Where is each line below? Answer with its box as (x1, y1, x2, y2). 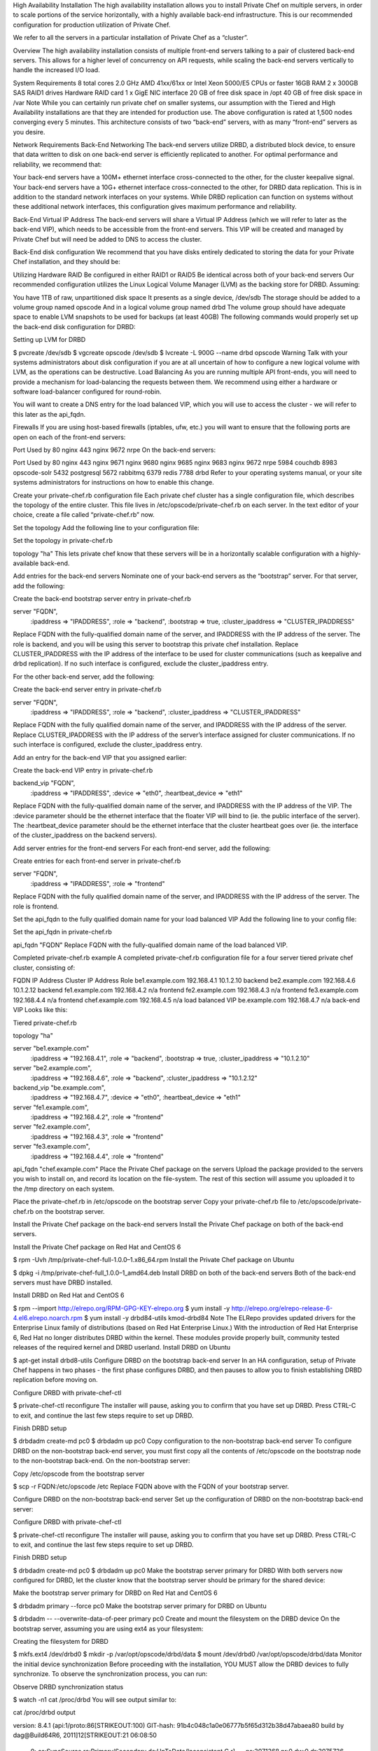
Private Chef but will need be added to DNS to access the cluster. (13, 235, 202, 243)
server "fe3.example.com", (13, 1142, 90, 1151)
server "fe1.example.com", (13, 1103, 89, 1112)
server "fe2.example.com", (13, 1123, 90, 1131)
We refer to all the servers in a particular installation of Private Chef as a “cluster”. (13, 34, 248, 42)
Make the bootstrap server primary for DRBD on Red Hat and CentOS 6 (13, 1589, 218, 1597)
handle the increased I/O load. (13, 66, 101, 74)
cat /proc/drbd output (13, 1708, 76, 1717)
